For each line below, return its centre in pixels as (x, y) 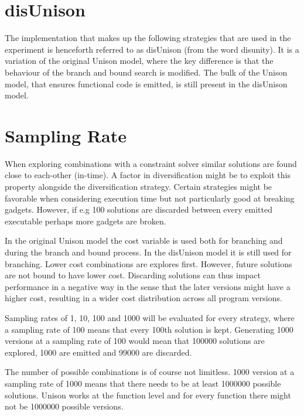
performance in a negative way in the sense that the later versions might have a (148, 286)
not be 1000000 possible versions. (64, 406)
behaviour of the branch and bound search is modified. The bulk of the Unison (146, 72)
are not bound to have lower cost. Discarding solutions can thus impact (133, 275)
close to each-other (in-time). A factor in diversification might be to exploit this (148, 175)
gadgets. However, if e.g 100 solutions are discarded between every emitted (139, 209)
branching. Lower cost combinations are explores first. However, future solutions (148, 263)
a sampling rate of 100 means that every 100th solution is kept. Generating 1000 (149, 329)
